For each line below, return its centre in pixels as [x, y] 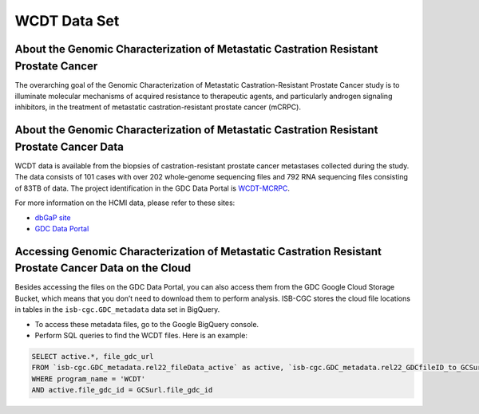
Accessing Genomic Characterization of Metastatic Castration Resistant [198, 251]
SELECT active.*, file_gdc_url [93, 356]
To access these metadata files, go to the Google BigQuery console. [147, 324]
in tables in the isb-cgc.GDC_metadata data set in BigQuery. [117, 310]
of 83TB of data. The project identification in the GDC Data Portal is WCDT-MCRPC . [152, 188]
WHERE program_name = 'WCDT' [89, 379]
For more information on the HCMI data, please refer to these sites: [125, 203]
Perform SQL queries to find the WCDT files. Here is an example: [141, 335]
